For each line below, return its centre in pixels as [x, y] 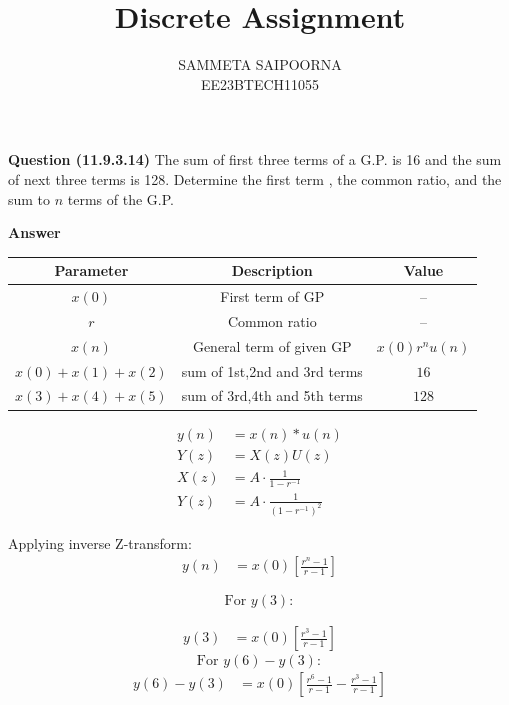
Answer [34, 232]
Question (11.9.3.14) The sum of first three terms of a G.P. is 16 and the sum [255, 159]
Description [272, 270]
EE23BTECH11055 [260, 83]
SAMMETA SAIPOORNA [260, 64]
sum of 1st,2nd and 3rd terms [272, 370]
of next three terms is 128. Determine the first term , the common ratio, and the [255, 178]
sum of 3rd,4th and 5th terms [272, 395]
